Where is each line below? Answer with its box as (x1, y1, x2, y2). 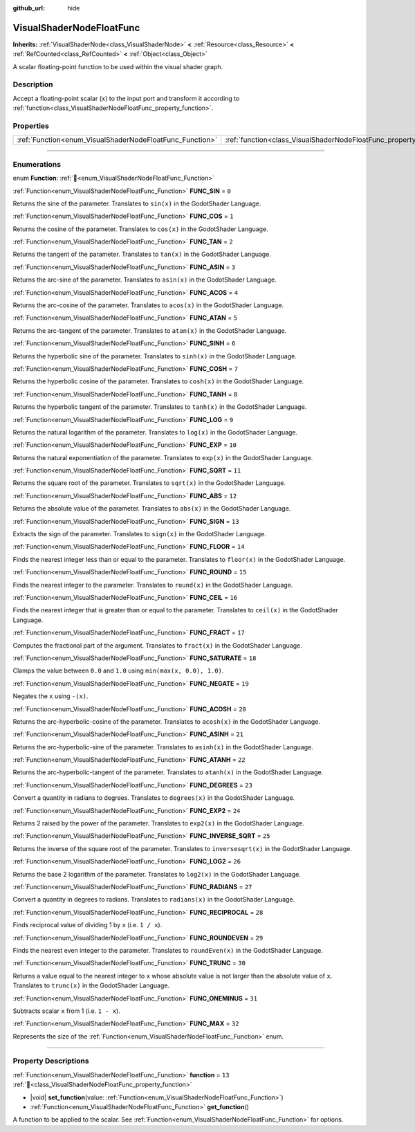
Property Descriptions (12, 1056, 89, 1066)
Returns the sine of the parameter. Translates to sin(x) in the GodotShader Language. (12, 199, 261, 208)
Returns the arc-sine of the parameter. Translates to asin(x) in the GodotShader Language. (12, 275, 277, 284)
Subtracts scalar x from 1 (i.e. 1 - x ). (12, 1007, 120, 1015)
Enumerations (12, 159, 62, 169)
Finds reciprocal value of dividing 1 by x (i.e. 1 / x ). (12, 921, 163, 929)
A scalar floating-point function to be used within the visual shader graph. (12, 62, 223, 71)
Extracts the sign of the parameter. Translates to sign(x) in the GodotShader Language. (12, 530, 266, 538)
